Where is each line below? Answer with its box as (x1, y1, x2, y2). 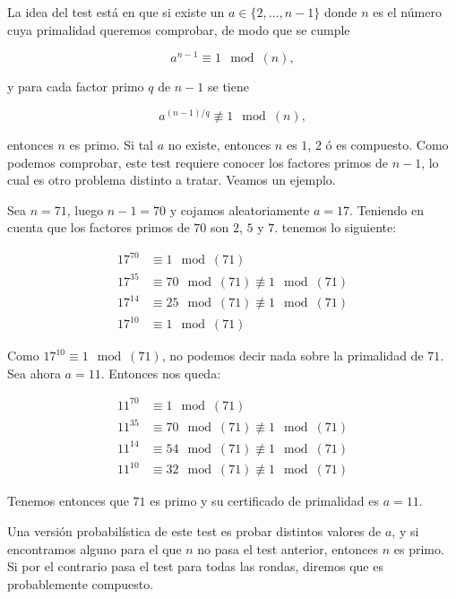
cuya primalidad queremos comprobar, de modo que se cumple (7, 20, 350, 39)
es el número (373, 3, 442, 21)
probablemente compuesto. (7, 574, 154, 593)
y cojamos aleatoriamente (169, 200, 310, 219)
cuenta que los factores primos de (7, 218, 190, 237)
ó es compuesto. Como (325, 135, 449, 153)
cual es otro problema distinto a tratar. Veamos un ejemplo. (7, 170, 336, 189)
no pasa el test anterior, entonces (197, 539, 379, 558)
